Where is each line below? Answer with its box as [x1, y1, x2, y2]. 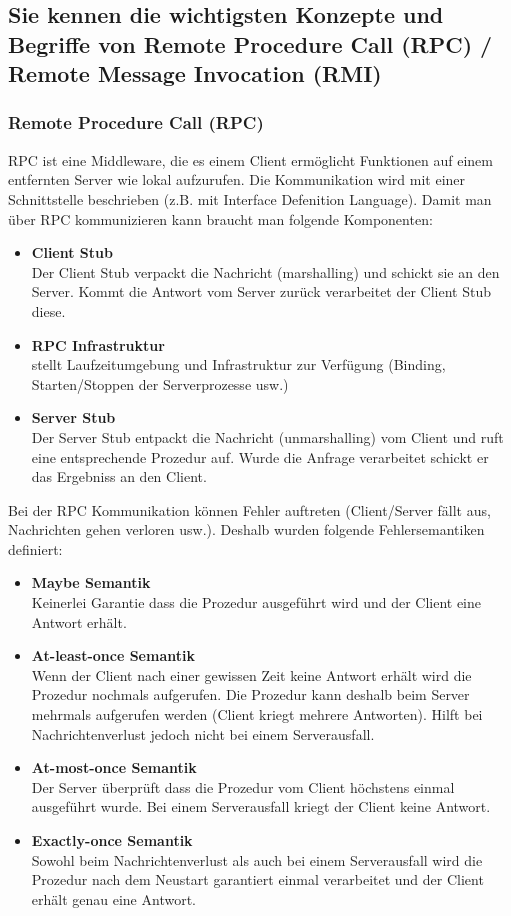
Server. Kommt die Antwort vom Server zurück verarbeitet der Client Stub [31, 281, 492, 302]
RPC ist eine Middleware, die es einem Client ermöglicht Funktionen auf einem [8, 149, 493, 170]
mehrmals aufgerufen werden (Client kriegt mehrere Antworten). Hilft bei [31, 704, 483, 725]
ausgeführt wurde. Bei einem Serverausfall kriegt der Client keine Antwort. [31, 796, 491, 817]
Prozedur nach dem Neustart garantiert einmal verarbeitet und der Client [31, 869, 484, 890]
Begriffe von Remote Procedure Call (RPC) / [8, 28, 493, 59]
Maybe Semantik [31, 572, 151, 593]
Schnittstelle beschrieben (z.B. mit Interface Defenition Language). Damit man [8, 188, 492, 209]
